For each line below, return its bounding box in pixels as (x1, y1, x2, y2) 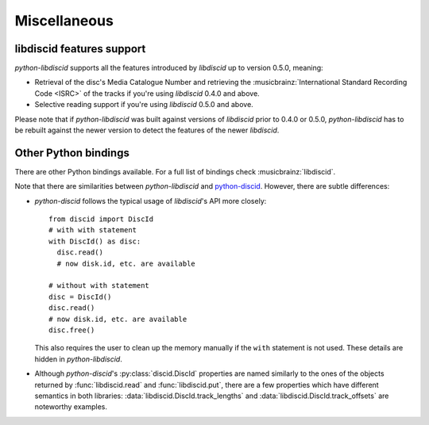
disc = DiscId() (48, 292, 112, 301)
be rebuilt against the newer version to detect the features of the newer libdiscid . (14, 125, 280, 135)
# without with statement (48, 281, 150, 290)
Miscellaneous (14, 12, 114, 29)
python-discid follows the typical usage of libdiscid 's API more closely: (34, 196, 267, 205)
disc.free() (48, 326, 95, 335)
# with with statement (48, 226, 137, 235)
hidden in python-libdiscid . (34, 354, 122, 364)
